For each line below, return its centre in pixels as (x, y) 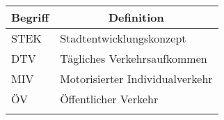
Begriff (30, 17)
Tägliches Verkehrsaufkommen (134, 58)
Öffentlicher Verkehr (109, 99)
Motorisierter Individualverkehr (136, 78)
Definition (136, 17)
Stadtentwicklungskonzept (123, 38)
